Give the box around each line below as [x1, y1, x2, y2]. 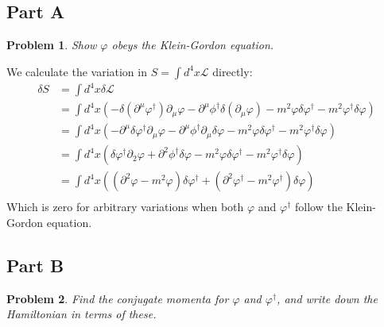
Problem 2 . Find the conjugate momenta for [6, 290, 229, 306]
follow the [295, 198, 343, 215]
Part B [6, 253, 64, 278]
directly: [212, 63, 253, 79]
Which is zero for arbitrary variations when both [6, 198, 244, 215]
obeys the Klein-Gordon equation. [111, 37, 274, 53]
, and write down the [277, 290, 378, 306]
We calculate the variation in [6, 63, 147, 79]
